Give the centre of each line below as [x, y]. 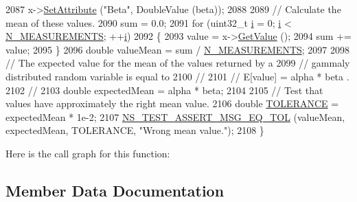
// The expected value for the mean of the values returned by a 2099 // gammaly [178, 63]
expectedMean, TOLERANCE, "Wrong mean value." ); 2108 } [135, 130]
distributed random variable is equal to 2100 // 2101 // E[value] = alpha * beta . [177, 76]
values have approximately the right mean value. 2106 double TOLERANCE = [172, 103]
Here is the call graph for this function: [88, 153]
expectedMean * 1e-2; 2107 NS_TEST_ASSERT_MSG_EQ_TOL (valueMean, [175, 116]
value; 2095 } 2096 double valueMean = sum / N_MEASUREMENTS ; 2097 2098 [178, 49]
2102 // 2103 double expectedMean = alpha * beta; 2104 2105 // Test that [164, 90]
